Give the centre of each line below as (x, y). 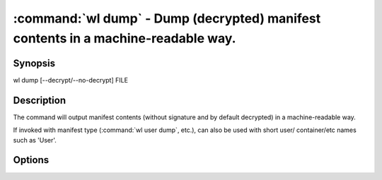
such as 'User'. (35, 140)
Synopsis (34, 63)
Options (31, 160)
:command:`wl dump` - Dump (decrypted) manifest (167, 18)
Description (40, 100)
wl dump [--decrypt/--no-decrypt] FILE (71, 80)
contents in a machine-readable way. (125, 38)
